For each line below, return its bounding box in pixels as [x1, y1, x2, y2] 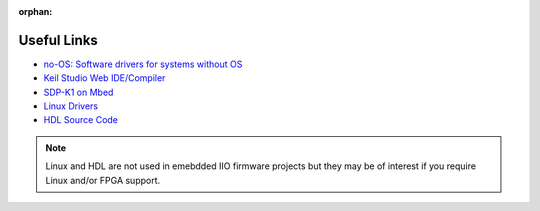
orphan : [18, 6, 53, 17]
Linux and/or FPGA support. [45, 174, 161, 186]
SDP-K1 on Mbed [43, 86, 114, 98]
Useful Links [18, 31, 99, 49]
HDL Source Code [43, 114, 119, 126]
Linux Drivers [43, 100, 99, 112]
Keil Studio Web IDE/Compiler [43, 72, 166, 84]
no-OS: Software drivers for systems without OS [43, 58, 243, 70]
